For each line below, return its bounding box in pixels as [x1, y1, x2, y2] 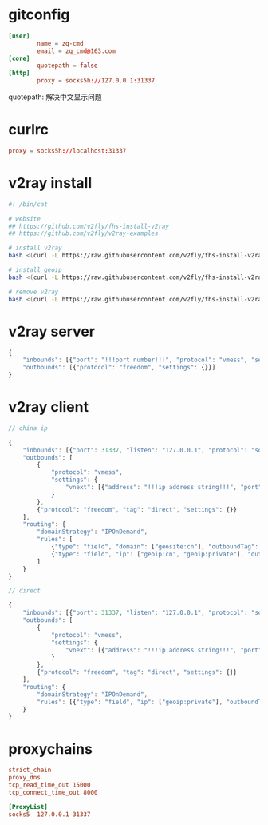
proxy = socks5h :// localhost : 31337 [8, 147, 127, 155]
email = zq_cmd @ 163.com [37, 46, 116, 55]
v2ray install [8, 174, 93, 193]
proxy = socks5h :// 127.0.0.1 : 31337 [37, 77, 156, 85]
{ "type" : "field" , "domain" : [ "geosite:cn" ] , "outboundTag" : [50, 543, 259, 551]
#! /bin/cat [8, 200, 48, 209]
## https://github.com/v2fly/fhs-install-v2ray [8, 222, 170, 230]
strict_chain [8, 766, 52, 775]
